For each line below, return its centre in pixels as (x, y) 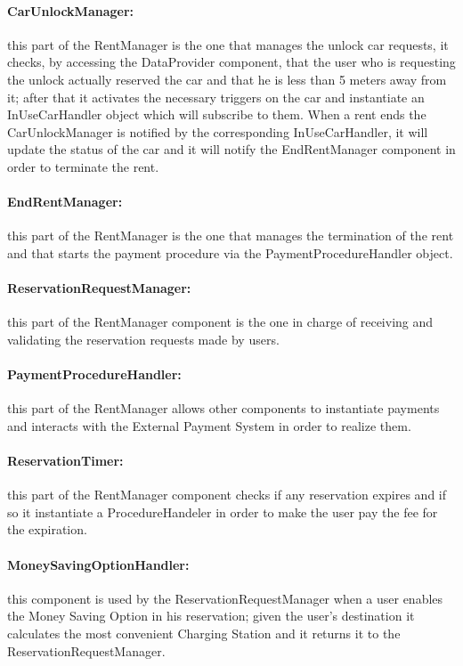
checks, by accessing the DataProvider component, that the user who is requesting (231, 62)
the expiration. (47, 529)
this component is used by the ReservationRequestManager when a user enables (225, 598)
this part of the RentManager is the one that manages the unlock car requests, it (228, 44)
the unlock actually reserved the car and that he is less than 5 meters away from (227, 79)
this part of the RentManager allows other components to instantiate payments (223, 408)
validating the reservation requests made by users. (143, 339)
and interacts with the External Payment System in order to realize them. (209, 425)
